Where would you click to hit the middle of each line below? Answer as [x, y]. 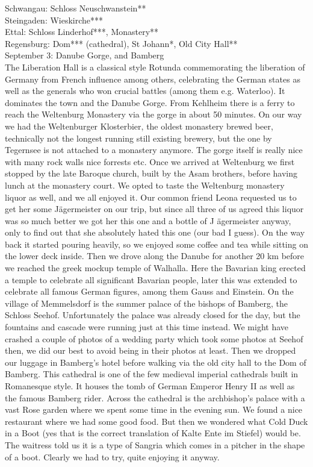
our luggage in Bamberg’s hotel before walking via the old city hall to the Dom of [156, 362]
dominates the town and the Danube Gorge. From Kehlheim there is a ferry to [150, 102]
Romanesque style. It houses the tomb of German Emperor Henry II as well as [150, 386]
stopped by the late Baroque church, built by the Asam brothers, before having [151, 173]
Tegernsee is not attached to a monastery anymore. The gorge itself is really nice [154, 150]
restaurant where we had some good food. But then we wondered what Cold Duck [156, 421]
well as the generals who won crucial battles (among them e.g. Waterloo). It [145, 91]
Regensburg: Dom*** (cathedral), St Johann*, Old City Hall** [121, 43]
